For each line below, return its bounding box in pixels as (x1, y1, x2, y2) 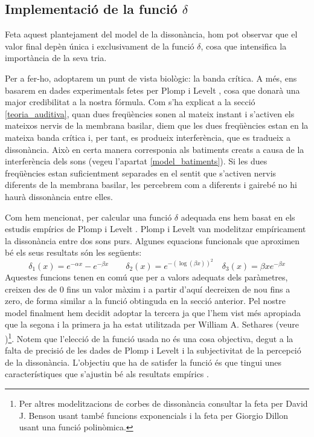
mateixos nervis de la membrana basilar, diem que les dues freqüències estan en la (5, 119, 309, 132)
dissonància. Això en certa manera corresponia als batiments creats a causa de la (5, 143, 304, 155)
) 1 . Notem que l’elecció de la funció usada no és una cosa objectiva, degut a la (5, 330, 293, 345)
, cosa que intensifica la (200, 39, 287, 52)
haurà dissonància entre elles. (5, 190, 113, 202)
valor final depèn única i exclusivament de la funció (5, 39, 194, 52)
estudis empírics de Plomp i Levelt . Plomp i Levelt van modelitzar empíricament (5, 222, 306, 235)
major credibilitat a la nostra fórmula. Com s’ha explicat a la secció (5, 95, 255, 108)
